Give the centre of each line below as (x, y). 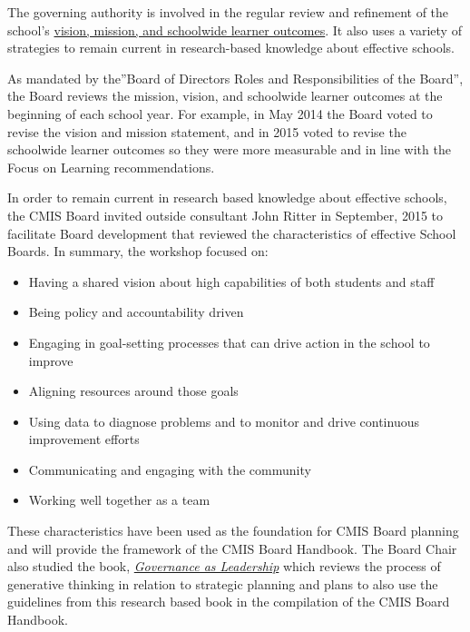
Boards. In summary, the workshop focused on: (138, 251)
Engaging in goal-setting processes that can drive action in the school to (229, 342)
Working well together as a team (119, 500)
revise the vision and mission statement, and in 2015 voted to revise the (207, 131)
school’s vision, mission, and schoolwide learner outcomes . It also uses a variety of (235, 30)
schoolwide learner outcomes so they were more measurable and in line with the (229, 149)
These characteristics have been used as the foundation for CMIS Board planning (233, 531)
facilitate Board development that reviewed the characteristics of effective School (232, 233)
